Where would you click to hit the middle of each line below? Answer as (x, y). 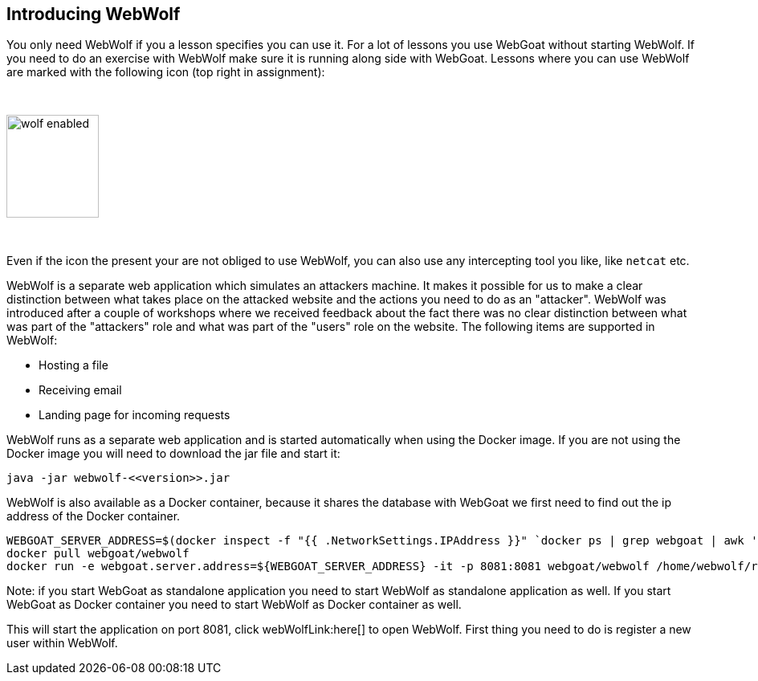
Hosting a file (73, 365)
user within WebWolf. (62, 643)
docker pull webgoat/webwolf (98, 554)
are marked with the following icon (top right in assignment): (166, 72)
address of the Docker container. (94, 516)
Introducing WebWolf (94, 14)
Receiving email (80, 390)
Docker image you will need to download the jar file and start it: (173, 454)
